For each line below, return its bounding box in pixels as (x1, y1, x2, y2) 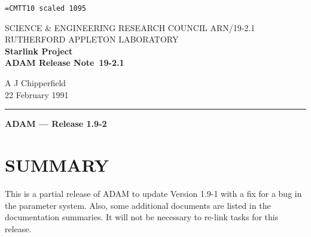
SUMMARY (5, 153, 109, 177)
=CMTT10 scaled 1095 (5, 4, 87, 13)
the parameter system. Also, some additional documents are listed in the (5, 199, 271, 211)
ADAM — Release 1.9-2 (5, 117, 107, 130)
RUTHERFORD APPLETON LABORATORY (5, 33, 179, 45)
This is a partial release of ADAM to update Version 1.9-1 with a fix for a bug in (5, 187, 302, 199)
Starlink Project (5, 44, 73, 57)
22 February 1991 (5, 88, 69, 101)
